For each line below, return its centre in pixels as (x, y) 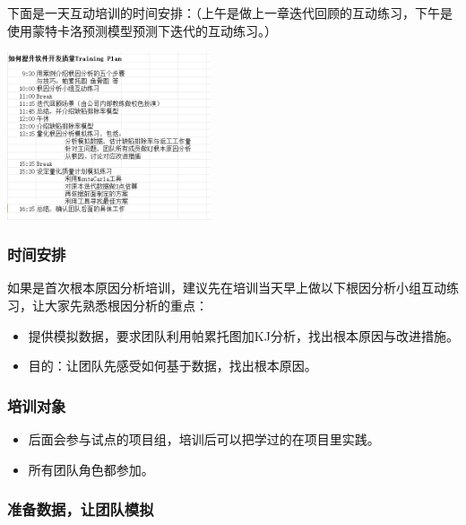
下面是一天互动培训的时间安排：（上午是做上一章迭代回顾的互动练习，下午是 (230, 13)
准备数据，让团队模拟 (81, 509)
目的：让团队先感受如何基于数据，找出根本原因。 (173, 366)
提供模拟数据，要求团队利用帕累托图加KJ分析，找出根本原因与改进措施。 (243, 335)
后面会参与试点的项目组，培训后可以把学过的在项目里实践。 (204, 438)
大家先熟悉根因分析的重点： (126, 305)
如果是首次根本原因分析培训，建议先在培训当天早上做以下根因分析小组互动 (227, 288)
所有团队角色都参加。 (91, 469)
